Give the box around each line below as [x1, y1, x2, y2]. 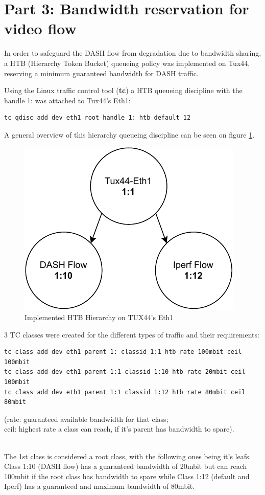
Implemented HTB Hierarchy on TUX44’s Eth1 [25, 312, 174, 323]
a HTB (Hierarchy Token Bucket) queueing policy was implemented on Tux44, [4, 57, 250, 68]
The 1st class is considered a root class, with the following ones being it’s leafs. [4, 451, 251, 461]
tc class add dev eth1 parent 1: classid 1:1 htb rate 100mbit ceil [4, 348, 242, 356]
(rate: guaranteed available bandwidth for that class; [4, 413, 168, 424]
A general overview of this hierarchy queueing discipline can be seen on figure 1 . [4, 129, 255, 140]
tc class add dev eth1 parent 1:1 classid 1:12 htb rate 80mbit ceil [4, 388, 246, 396]
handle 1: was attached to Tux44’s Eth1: [4, 95, 131, 105]
